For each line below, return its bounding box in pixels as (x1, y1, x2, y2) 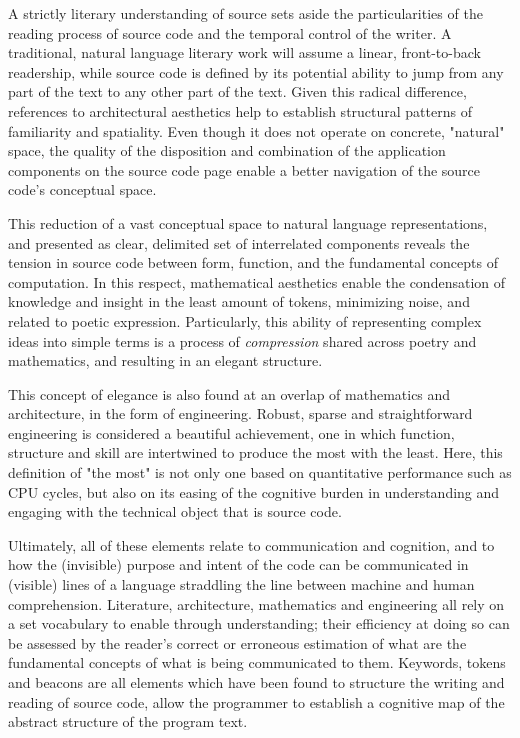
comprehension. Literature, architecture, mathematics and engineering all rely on (8, 593, 505, 614)
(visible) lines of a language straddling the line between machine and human (8, 574, 475, 595)
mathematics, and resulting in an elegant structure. (8, 350, 323, 371)
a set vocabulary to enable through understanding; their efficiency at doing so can (8, 613, 510, 634)
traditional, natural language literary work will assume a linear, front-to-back (8, 42, 481, 63)
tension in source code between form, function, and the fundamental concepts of (8, 252, 498, 273)
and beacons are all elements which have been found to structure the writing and (8, 672, 505, 692)
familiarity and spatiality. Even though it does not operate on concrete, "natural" (8, 120, 505, 141)
